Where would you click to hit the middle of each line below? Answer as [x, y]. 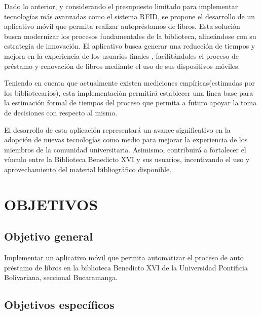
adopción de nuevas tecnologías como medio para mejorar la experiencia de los [126, 140]
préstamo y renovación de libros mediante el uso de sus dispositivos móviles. [122, 66]
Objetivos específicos [59, 305]
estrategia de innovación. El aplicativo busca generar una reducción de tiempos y [130, 46]
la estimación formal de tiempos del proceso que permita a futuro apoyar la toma [130, 103]
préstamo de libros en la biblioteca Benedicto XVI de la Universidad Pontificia [126, 267]
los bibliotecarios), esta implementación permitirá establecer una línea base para [129, 92]
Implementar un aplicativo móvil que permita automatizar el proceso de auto [124, 258]
